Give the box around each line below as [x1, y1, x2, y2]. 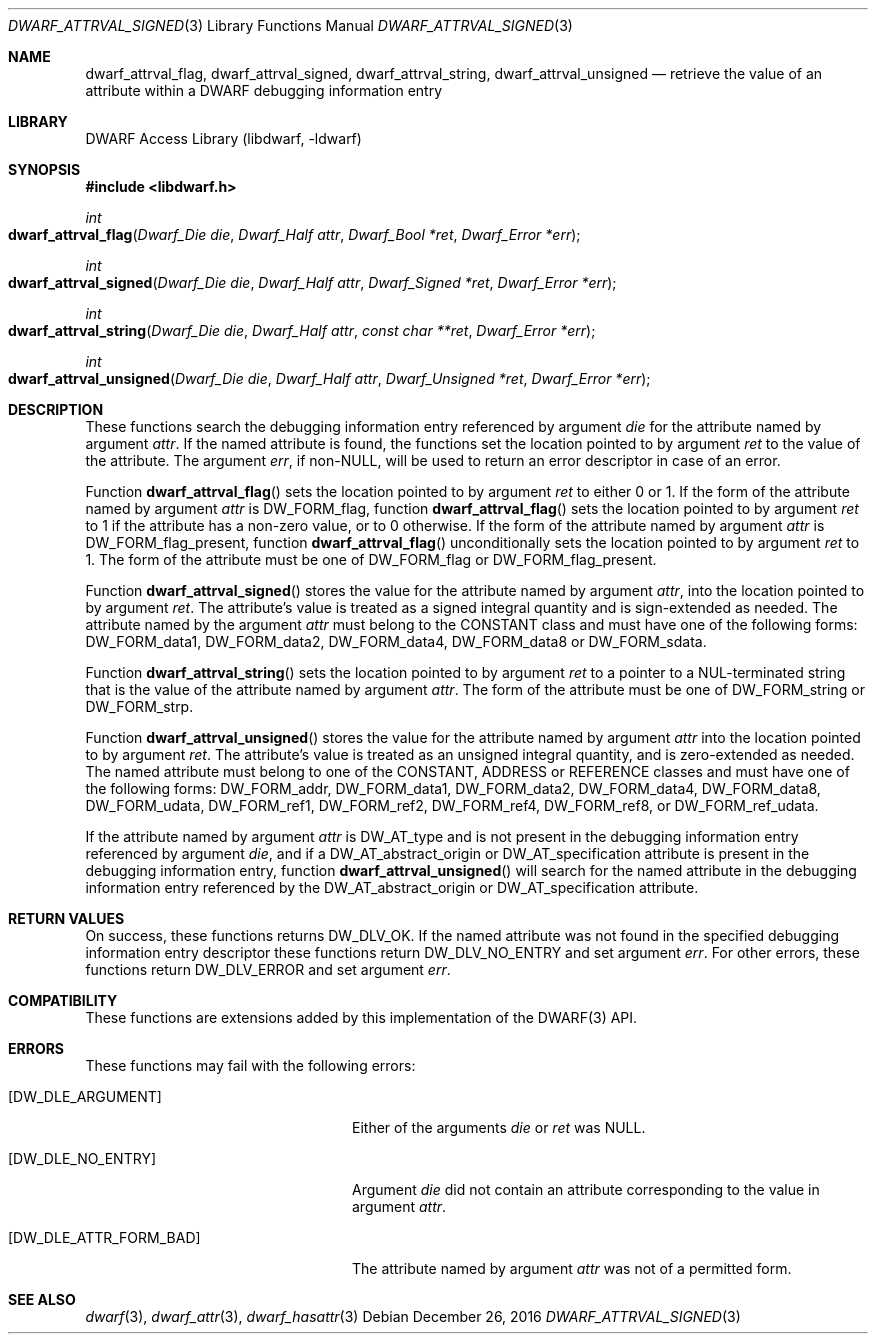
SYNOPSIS [8, 161, 81, 178]
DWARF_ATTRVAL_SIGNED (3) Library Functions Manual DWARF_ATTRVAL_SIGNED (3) [8, 17, 573, 34]
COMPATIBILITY [8, 992, 118, 1009]
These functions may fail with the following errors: [85, 1057, 416, 1074]
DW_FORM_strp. [85, 698, 194, 715]
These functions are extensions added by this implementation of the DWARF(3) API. [85, 1009, 638, 1026]
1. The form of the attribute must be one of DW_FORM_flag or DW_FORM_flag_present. [85, 551, 657, 568]
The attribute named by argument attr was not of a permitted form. [352, 1260, 792, 1277]
